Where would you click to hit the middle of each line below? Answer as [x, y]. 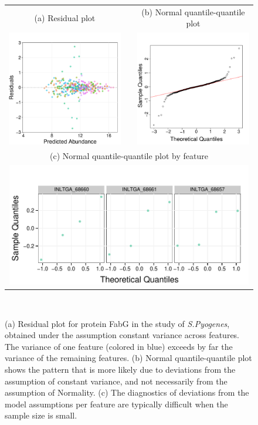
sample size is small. [41, 415]
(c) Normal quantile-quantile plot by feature [129, 156]
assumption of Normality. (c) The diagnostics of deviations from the [127, 392]
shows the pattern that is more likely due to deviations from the [120, 370]
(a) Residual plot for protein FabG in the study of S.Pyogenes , [117, 323]
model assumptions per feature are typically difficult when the [116, 404]
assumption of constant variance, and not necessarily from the [116, 381]
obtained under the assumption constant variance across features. [122, 335]
